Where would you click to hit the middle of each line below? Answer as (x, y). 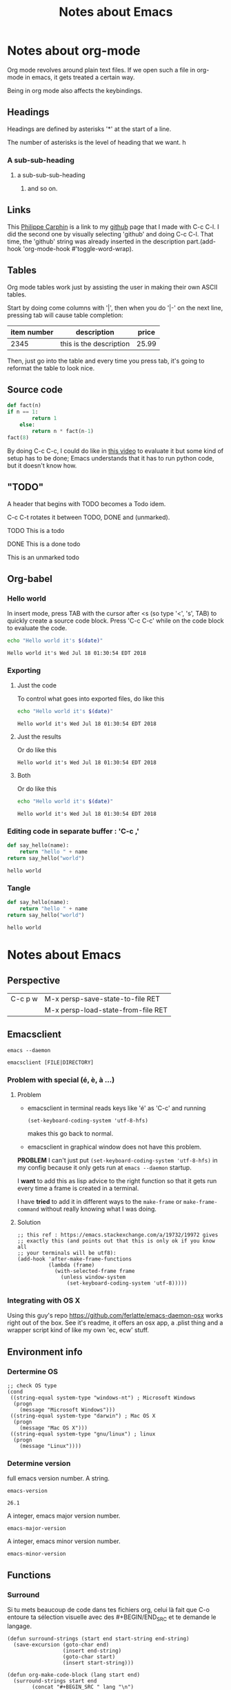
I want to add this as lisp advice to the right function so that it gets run (117, 1181)
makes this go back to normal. (70, 1134)
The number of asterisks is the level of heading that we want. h (97, 142)
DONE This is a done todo (44, 544)
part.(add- (201, 241)
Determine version (39, 1464)
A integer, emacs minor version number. (64, 1541)
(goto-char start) (89, 1657)
